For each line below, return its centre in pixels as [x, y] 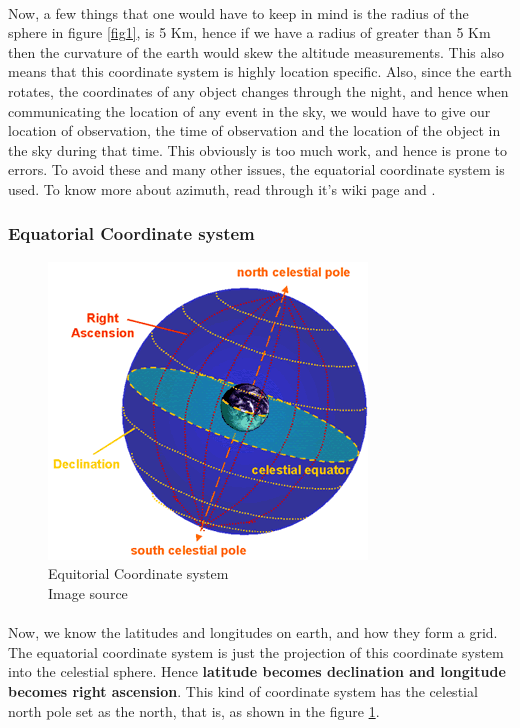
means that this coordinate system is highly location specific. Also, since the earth [260, 71]
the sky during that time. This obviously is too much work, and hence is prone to [258, 149]
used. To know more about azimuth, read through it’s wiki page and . [222, 188]
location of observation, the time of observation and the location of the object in [254, 130]
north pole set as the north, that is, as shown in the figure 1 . [194, 710]
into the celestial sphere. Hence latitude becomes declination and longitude [257, 671]
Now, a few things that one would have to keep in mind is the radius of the [238, 12]
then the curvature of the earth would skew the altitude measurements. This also [256, 51]
